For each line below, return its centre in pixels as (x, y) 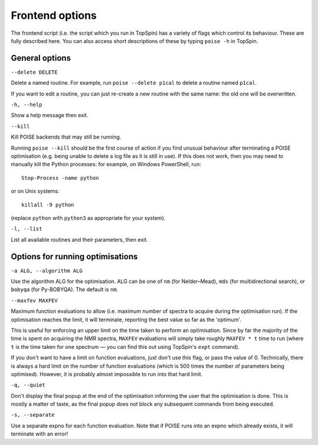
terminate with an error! (39, 434)
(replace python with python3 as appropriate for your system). (88, 217)
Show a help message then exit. (49, 116)
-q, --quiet (28, 385)
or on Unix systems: (35, 191)
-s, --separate (33, 415)
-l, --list (26, 229)
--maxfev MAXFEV (34, 300)
